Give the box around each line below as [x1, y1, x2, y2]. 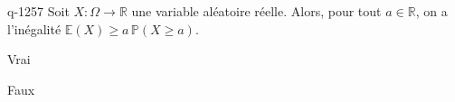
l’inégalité [7, 19, 62, 38]
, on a [415, 2, 448, 20]
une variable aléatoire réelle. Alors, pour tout [131, 2, 382, 20]
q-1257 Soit [7, 2, 70, 20]
